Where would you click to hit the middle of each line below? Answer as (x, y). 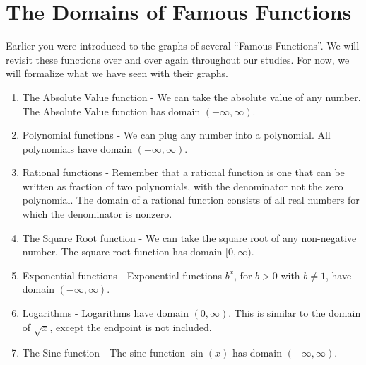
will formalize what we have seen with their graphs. (117, 73)
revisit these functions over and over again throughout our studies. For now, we (178, 59)
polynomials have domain (77, 148)
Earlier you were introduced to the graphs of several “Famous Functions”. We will (183, 46)
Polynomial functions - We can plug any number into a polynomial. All (176, 135)
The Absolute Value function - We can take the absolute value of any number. (191, 97)
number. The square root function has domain (122, 251)
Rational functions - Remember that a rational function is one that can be (183, 172)
